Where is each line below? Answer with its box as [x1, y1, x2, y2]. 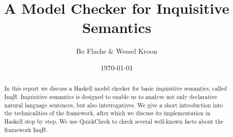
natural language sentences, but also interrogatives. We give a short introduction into [4, 101, 223, 109]
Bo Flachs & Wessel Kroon [76, 46, 158, 56]
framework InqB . [4, 125, 48, 134]
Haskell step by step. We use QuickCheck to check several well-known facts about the [4, 117, 224, 125]
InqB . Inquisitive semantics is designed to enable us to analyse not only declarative [4, 92, 217, 101]
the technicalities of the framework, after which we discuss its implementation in [4, 109, 211, 117]
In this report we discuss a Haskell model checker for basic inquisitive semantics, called [4, 84, 227, 93]
